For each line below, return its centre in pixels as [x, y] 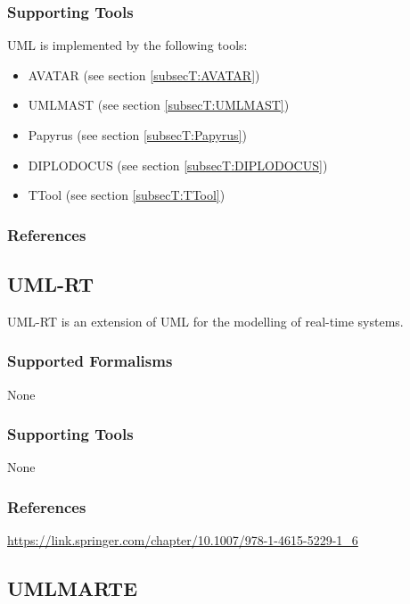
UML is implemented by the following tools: [127, 45]
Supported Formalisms [90, 361]
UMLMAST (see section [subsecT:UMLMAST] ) [159, 105]
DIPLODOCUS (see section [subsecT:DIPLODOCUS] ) [178, 165]
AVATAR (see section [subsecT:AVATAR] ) [144, 74]
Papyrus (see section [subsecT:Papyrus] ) [137, 135]
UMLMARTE [73, 588]
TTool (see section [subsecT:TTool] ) [127, 195]
